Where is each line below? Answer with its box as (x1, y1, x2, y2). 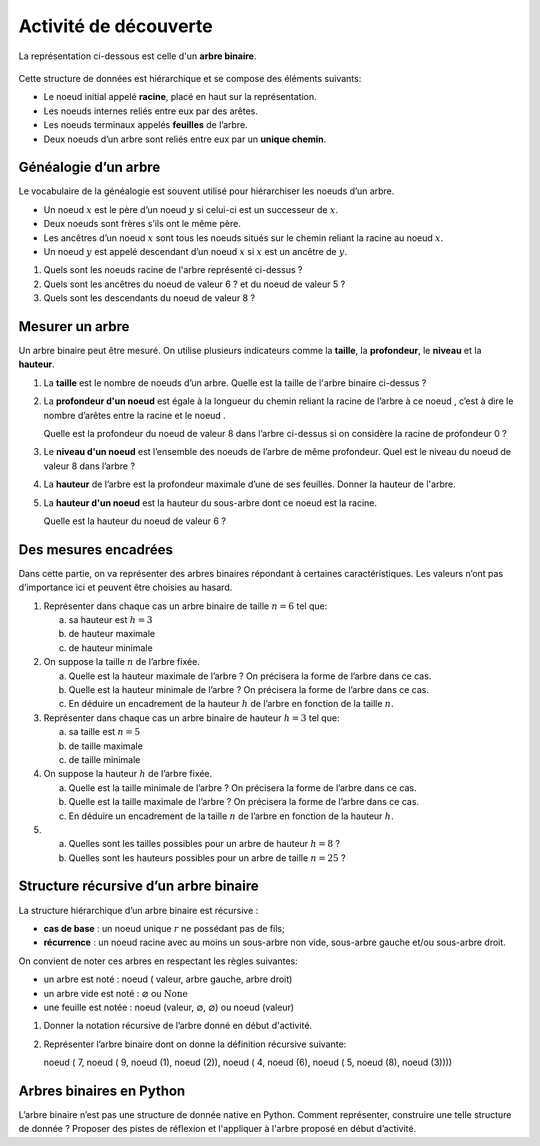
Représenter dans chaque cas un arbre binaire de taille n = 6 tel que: (43, 600, 328, 612)
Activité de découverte (18, 15, 214, 37)
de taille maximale (68, 740, 144, 752)
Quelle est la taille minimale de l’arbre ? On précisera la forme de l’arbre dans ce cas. (68, 781, 417, 794)
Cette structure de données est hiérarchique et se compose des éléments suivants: (18, 72, 362, 84)
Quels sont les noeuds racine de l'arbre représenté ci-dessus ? (43, 264, 303, 276)
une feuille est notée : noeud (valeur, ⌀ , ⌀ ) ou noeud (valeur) (43, 1001, 295, 1013)
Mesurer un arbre (18, 318, 130, 335)
